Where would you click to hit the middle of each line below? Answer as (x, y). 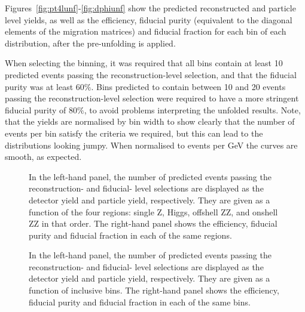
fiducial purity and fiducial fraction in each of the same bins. (140, 302)
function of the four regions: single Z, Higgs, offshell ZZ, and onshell (153, 211)
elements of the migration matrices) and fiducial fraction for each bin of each (146, 31)
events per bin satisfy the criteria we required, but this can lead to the (134, 133)
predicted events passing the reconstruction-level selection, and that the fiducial (151, 74)
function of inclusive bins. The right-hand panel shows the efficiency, (154, 290)
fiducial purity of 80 (41, 109)
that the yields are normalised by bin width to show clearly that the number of (150, 121)
